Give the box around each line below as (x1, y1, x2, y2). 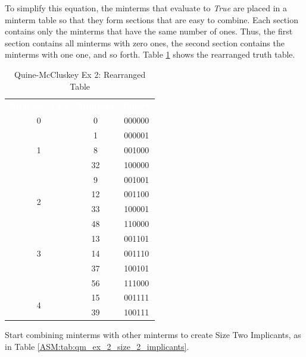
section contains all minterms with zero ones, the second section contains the (5, 36, 285, 49)
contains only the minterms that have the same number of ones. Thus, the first (5, 25, 293, 37)
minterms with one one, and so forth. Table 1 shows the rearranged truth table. (5, 48, 295, 61)
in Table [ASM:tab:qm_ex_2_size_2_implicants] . (5, 340, 189, 352)
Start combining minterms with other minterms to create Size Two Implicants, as (5, 328, 301, 341)
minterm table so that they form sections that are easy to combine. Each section (5, 13, 298, 26)
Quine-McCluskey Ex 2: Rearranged (14, 68, 146, 80)
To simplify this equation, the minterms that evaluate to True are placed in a (5, 2, 287, 14)
